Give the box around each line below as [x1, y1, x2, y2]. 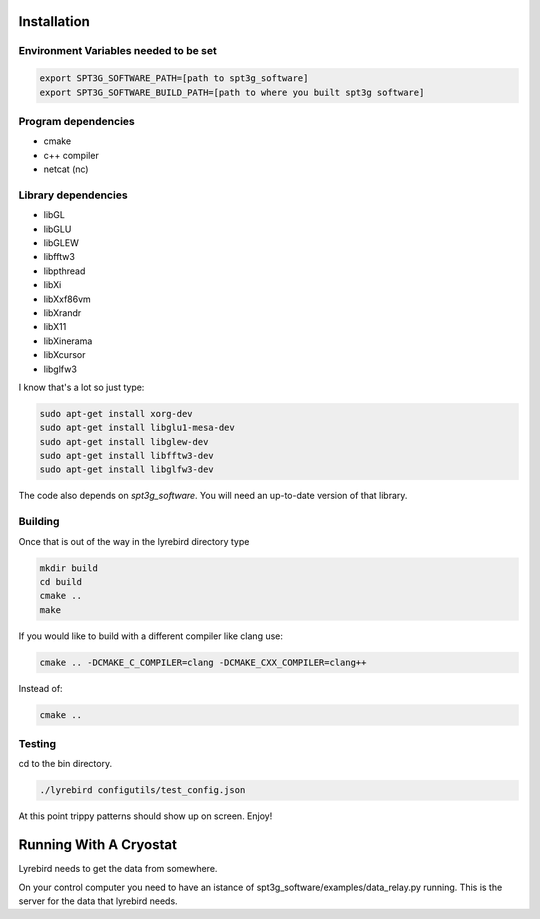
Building [18, 515, 60, 529]
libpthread [43, 265, 86, 277]
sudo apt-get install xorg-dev [39, 408, 194, 419]
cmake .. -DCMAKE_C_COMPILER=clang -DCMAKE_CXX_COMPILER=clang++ [39, 656, 367, 668]
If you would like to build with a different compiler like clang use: [18, 630, 284, 642]
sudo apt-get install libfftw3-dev [39, 450, 214, 462]
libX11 [43, 321, 67, 333]
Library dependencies [18, 188, 129, 202]
